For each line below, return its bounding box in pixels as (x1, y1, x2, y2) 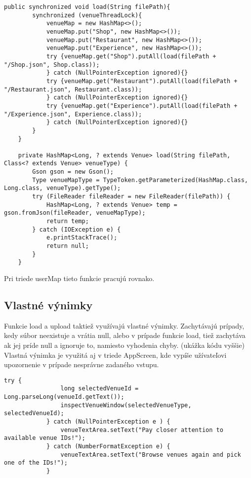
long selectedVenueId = (60, 385, 139, 392)
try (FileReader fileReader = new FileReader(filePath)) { (32, 193, 231, 200)
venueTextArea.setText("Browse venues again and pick (60, 451, 241, 458)
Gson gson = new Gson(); (32, 168, 114, 176)
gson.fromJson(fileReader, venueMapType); (4, 209, 146, 217)
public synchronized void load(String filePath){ (4, 3, 170, 10)
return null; (46, 242, 89, 250)
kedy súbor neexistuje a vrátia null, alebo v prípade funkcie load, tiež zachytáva (4, 330, 246, 340)
